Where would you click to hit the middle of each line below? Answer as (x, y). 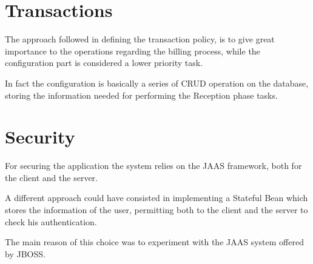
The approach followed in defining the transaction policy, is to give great (140, 39)
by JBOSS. (25, 253)
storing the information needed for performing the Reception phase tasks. (141, 95)
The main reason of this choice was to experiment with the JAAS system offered (154, 242)
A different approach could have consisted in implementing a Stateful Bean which (156, 198)
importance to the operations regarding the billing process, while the (133, 51)
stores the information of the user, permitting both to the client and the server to (156, 210)
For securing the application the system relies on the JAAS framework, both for (153, 166)
